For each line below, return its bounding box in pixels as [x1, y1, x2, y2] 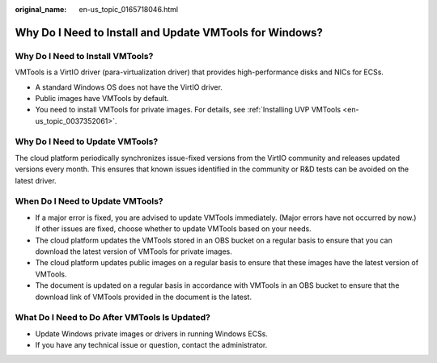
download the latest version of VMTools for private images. [35, 247, 232, 256]
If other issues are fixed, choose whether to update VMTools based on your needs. [35, 224, 312, 234]
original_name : [15, 5, 67, 14]
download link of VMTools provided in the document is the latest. [35, 292, 252, 302]
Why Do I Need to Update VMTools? [15, 136, 159, 147]
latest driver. [15, 175, 57, 185]
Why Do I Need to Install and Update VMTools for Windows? [15, 25, 323, 40]
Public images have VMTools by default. [35, 93, 169, 103]
